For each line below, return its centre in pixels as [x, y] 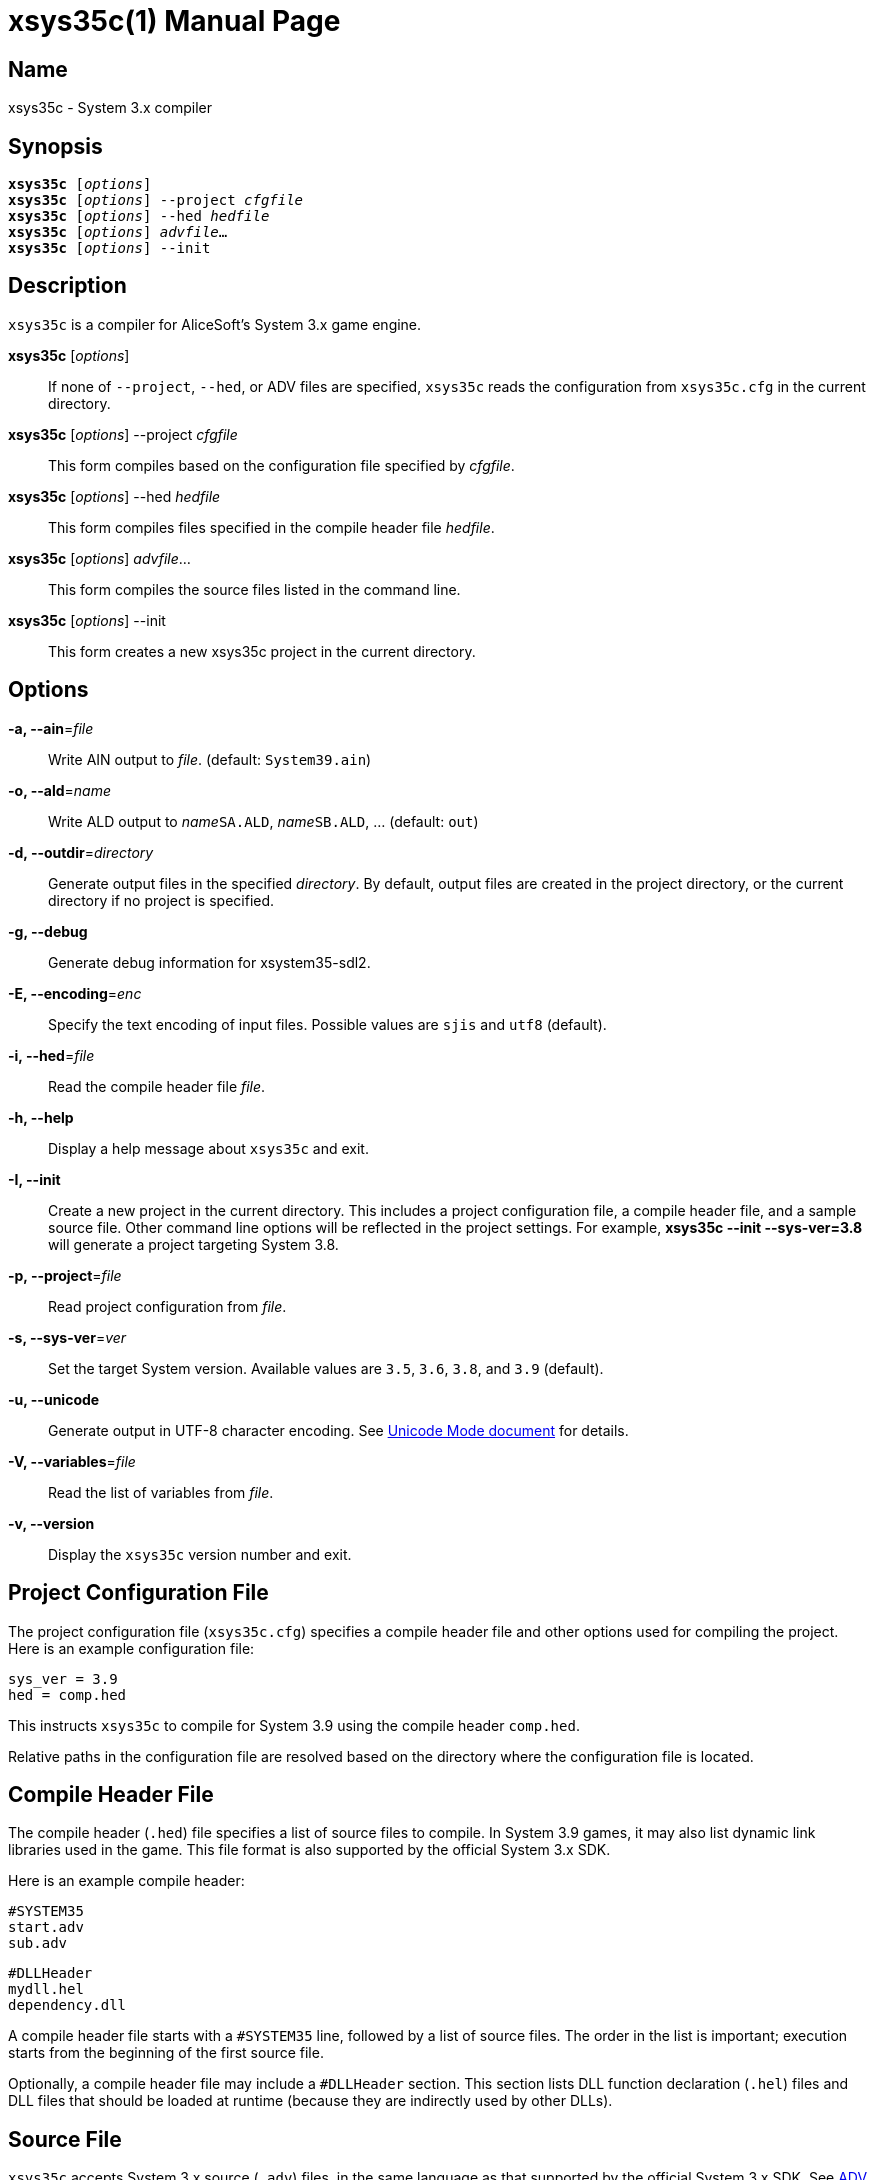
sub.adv [38, 1943]
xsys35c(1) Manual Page [174, 21]
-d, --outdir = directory [81, 852]
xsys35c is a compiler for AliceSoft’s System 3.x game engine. [215, 324]
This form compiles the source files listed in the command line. [254, 589]
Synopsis [55, 146]
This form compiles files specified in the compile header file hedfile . [271, 527]
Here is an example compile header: [126, 1881]
